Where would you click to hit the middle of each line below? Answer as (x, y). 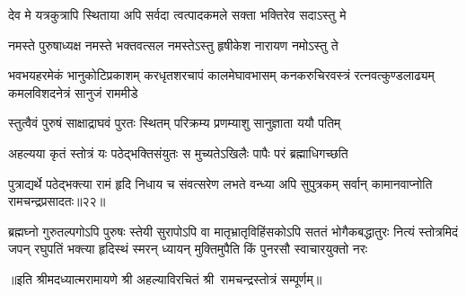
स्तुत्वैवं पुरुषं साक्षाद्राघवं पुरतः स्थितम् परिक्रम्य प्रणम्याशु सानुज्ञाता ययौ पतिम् (175, 123)
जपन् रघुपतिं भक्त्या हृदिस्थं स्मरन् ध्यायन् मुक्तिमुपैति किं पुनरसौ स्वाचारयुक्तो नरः (188, 249)
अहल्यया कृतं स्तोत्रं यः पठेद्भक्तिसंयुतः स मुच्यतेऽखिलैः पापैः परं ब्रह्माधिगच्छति (178, 152)
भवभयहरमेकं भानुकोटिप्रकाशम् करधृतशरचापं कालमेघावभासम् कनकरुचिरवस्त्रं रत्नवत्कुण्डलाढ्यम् (221, 75)
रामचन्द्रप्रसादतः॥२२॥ (57, 201)
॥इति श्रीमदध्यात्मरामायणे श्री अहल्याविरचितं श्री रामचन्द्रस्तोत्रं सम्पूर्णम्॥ (165, 278)
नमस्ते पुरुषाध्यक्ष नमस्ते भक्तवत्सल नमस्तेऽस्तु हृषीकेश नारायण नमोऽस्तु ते (173, 45)
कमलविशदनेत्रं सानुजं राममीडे (73, 92)
